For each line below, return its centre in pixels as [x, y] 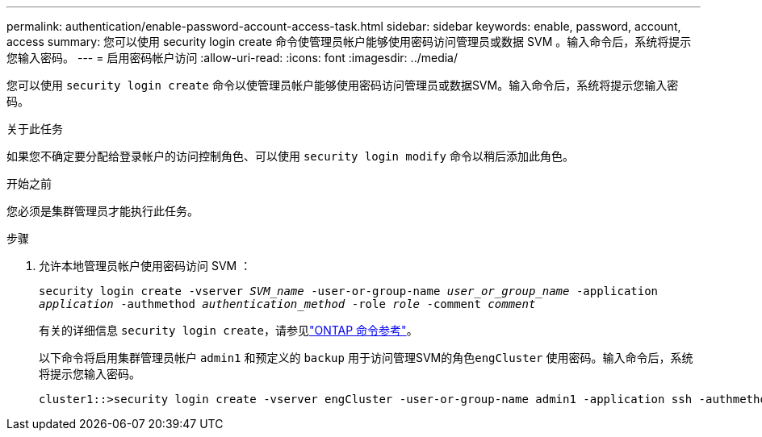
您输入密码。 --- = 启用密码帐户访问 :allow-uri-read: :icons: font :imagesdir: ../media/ [232, 58]
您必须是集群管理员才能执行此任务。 [103, 211]
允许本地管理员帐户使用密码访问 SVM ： [145, 266]
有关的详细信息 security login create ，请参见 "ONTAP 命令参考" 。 [228, 330]
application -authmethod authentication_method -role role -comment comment [287, 304]
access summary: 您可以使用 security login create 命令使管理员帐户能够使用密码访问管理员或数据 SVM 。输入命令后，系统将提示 [349, 42]
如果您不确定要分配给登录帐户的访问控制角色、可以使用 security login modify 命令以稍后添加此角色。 [290, 156]
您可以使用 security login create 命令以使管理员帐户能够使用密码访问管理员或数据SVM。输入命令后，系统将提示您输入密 [343, 85]
